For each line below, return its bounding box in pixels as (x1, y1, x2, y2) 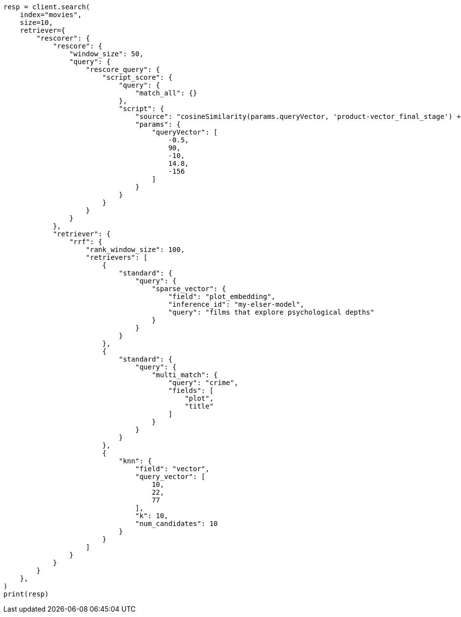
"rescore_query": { (86, 66, 160, 73)
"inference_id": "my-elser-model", (168, 300, 305, 308)
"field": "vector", (135, 465, 210, 473)
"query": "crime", (168, 379, 239, 387)
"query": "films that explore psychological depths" (168, 308, 374, 316)
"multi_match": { (152, 371, 218, 379)
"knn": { (119, 457, 152, 465)
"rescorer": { (36, 34, 90, 42)
